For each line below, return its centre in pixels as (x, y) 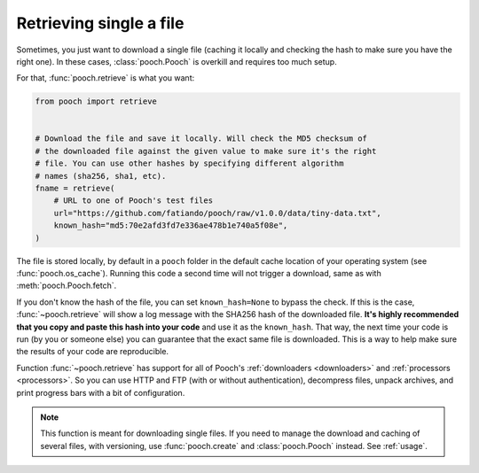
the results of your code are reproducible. (92, 352)
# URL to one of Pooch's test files (133, 201)
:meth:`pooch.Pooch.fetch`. (67, 286)
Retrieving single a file (100, 23)
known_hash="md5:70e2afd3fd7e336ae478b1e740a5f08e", (171, 225)
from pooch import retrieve (96, 101)
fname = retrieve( (75, 189)
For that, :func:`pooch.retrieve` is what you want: (106, 78)
